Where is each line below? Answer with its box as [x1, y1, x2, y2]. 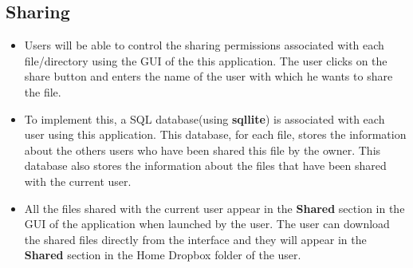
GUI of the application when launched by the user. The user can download [24, 215, 390, 232]
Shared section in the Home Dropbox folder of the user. [24, 246, 301, 263]
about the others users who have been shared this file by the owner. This [24, 141, 381, 158]
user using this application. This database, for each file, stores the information [24, 126, 407, 143]
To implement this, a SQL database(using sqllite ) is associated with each [24, 110, 385, 127]
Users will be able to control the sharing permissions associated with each [24, 37, 384, 53]
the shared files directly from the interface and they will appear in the [24, 231, 367, 247]
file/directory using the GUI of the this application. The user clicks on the [24, 52, 387, 69]
